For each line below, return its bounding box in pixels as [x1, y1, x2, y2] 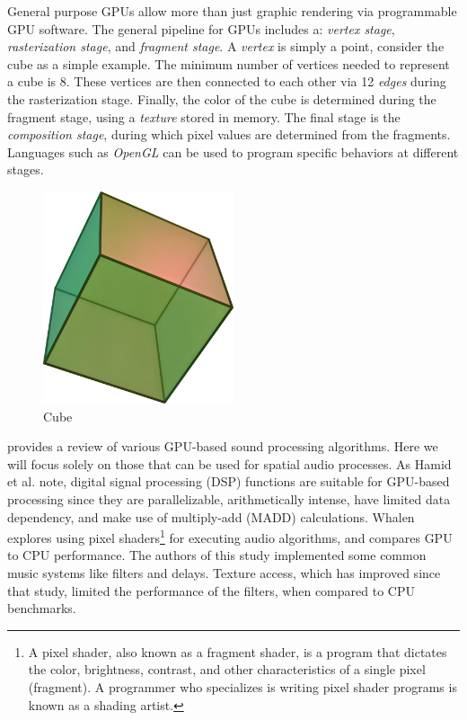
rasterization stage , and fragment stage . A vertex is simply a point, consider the [7, 37, 445, 56]
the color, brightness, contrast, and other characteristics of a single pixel [28, 660, 426, 679]
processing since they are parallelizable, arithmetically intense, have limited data [7, 489, 451, 508]
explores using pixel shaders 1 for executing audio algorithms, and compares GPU [7, 526, 453, 547]
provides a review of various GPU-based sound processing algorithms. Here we [7, 437, 438, 456]
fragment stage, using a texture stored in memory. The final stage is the [7, 107, 401, 126]
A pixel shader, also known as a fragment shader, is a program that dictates [28, 642, 447, 661]
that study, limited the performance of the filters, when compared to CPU [7, 581, 415, 600]
